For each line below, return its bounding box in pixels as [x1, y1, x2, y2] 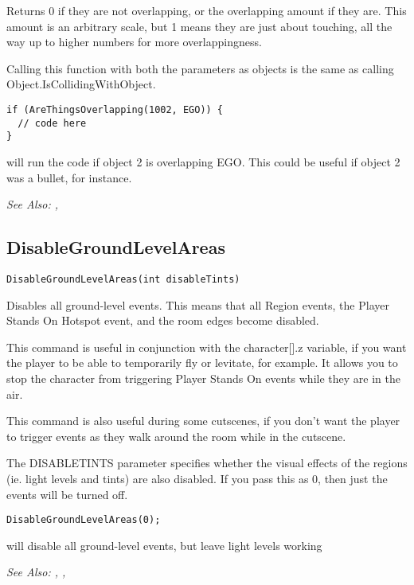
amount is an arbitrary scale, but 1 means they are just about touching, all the [6, 18, 393, 34]
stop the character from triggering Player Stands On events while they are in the [6, 369, 400, 386]
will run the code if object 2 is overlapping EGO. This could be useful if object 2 [6, 153, 400, 170]
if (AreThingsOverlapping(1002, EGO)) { [6, 103, 224, 115]
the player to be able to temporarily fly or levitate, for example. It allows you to [6, 354, 398, 371]
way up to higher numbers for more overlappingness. [6, 33, 262, 50]
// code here [18, 117, 87, 129]
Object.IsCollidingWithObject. [6, 76, 156, 92]
